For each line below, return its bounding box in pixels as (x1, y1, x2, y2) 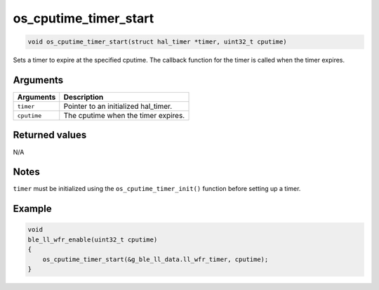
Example (13, 203, 52, 215)
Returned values (13, 129, 87, 141)
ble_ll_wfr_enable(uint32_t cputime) (27, 235, 158, 244)
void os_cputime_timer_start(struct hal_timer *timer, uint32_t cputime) (27, 38, 287, 46)
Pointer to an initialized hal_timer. (63, 102, 173, 112)
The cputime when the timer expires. (63, 111, 185, 121)
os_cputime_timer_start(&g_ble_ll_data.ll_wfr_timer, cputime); (42, 255, 269, 263)
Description (63, 92, 104, 102)
